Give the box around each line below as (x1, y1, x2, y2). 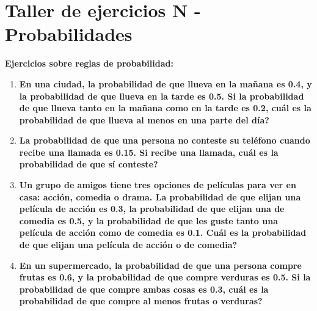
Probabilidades (5, 21, 133, 46)
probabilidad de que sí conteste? (19, 158, 158, 170)
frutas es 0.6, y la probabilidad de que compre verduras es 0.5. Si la (19, 271, 311, 284)
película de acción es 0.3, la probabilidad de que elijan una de (19, 202, 285, 215)
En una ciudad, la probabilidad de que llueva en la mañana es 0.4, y (19, 77, 312, 90)
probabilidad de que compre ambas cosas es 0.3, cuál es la (19, 282, 269, 295)
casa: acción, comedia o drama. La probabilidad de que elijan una (19, 190, 301, 203)
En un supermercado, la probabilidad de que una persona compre (19, 258, 302, 271)
